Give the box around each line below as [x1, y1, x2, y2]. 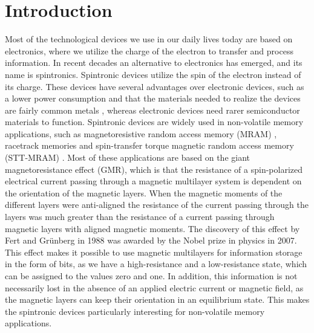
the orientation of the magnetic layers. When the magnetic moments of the [5, 186, 283, 199]
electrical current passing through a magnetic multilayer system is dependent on [5, 175, 302, 187]
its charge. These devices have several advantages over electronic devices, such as [5, 80, 304, 92]
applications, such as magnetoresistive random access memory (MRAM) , [5, 127, 277, 140]
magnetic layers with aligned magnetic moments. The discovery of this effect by [5, 222, 300, 234]
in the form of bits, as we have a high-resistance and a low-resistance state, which [5, 257, 307, 270]
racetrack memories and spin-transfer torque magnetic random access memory [5, 139, 294, 152]
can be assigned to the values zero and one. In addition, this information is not [5, 270, 298, 282]
